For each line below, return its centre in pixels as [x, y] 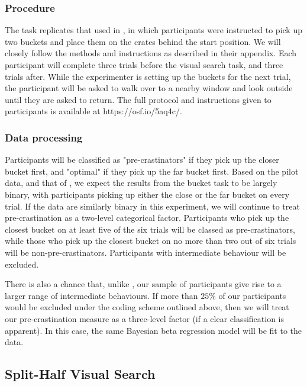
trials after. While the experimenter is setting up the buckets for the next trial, [148, 76]
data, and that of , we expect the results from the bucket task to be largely [141, 183]
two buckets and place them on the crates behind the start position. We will [143, 41]
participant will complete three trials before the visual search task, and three [144, 65]
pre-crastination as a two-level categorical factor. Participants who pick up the [147, 218]
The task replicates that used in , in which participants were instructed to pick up [153, 30]
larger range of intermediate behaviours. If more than [101, 295]
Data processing [44, 137]
